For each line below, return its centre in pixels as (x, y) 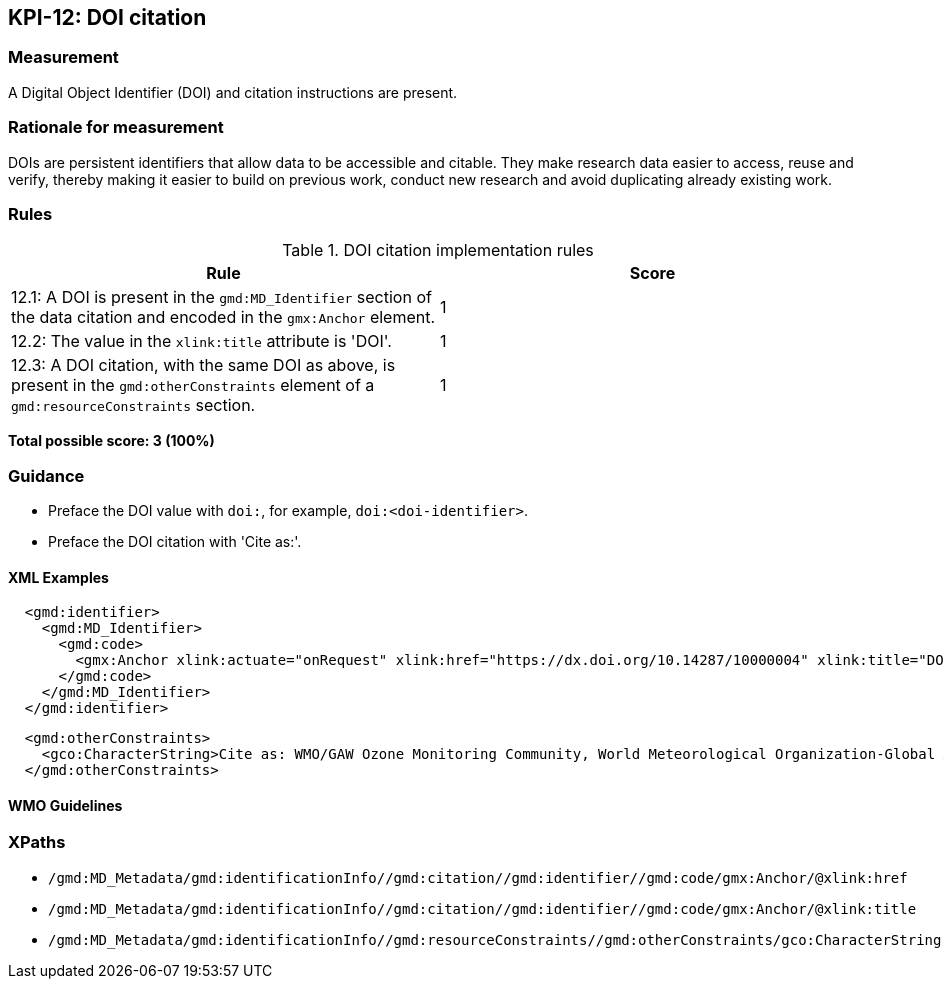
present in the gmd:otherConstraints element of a (193, 385)
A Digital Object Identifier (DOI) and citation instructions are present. (233, 92)
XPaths (37, 842)
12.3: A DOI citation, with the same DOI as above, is (203, 365)
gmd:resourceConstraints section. (133, 405)
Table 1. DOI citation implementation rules (438, 250)
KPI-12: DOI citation (107, 17)
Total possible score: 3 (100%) (111, 441)
